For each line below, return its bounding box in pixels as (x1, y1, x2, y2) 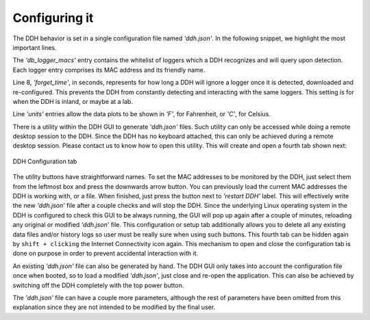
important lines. (12, 43, 58, 51)
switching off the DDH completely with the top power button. (12, 281, 184, 289)
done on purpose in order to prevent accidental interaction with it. (12, 250, 199, 258)
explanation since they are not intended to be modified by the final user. (12, 303, 216, 311)
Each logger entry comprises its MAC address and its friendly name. (12, 66, 206, 74)
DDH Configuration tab (12, 157, 77, 165)
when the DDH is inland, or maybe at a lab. (12, 97, 134, 105)
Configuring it (12, 10, 94, 25)
